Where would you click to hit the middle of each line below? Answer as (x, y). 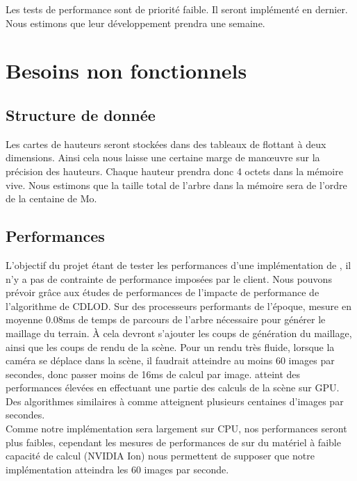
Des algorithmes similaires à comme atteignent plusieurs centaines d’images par (175, 401)
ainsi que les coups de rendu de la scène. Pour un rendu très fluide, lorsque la (170, 347)
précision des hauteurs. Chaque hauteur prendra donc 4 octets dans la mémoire (174, 171)
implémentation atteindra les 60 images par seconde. (117, 469)
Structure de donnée (81, 114)
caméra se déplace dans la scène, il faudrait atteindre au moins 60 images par (170, 360)
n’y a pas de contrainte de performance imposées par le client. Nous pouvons (169, 278)
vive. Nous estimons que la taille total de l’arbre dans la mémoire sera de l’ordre (176, 185)
